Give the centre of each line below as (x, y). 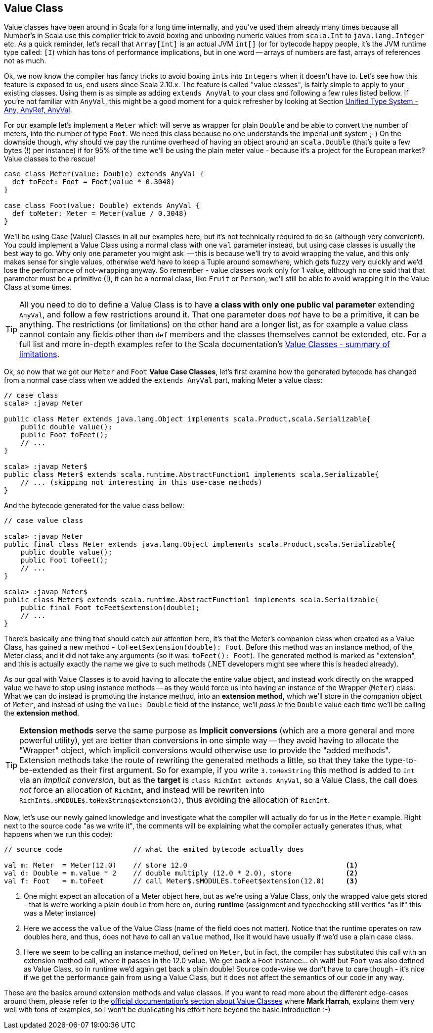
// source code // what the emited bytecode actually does (154, 850)
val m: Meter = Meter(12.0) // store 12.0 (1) (181, 865)
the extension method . (42, 713)
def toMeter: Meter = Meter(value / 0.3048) (100, 214)
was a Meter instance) (60, 913)
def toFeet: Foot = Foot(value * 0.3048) (93, 182)
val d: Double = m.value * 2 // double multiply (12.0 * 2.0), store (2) (181, 873)
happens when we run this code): (58, 834)
